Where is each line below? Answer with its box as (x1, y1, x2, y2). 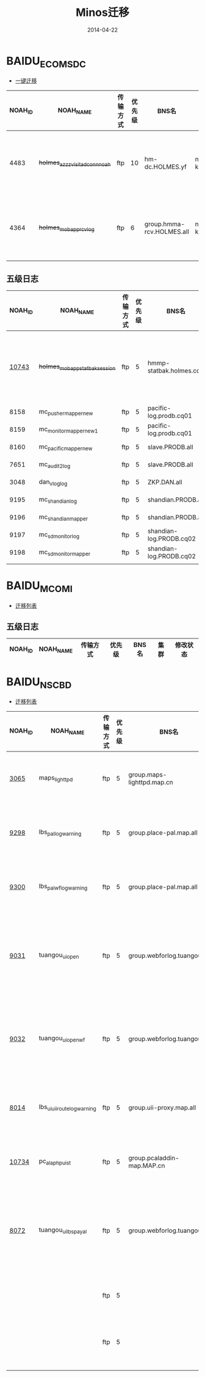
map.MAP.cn (128, 1161, 165, 1170)
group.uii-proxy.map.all (128, 1103, 196, 1112)
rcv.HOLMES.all (144, 227, 189, 236)
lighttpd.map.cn (128, 778, 174, 786)
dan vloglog (38, 477, 68, 487)
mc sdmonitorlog (38, 530, 80, 539)
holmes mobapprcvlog (38, 223, 95, 233)
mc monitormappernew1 (38, 425, 98, 434)
